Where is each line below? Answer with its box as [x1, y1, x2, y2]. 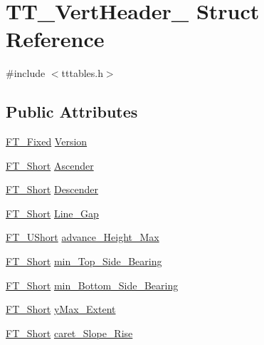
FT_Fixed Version [6, 134, 88, 149]
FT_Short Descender [6, 182, 99, 197]
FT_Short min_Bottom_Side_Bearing [6, 277, 179, 292]
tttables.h [61, 66, 103, 81]
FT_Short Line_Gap [6, 205, 99, 220]
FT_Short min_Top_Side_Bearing [6, 254, 162, 269]
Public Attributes [6, 101, 138, 123]
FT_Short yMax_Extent [6, 302, 116, 316]
